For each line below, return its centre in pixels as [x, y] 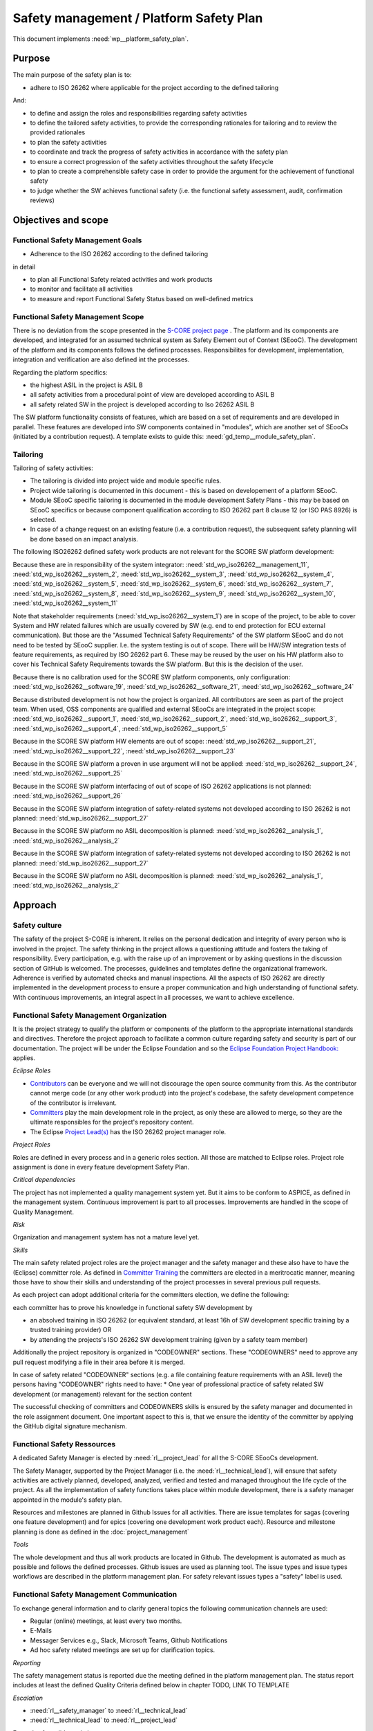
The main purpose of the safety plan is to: [72, 75]
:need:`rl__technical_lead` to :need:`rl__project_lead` [104, 1720]
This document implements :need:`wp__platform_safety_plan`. [101, 39]
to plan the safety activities [68, 142]
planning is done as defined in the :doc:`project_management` [101, 1532]
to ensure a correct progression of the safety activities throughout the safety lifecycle [152, 161]
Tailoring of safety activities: [53, 468]
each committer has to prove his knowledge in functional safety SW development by [133, 1307]
